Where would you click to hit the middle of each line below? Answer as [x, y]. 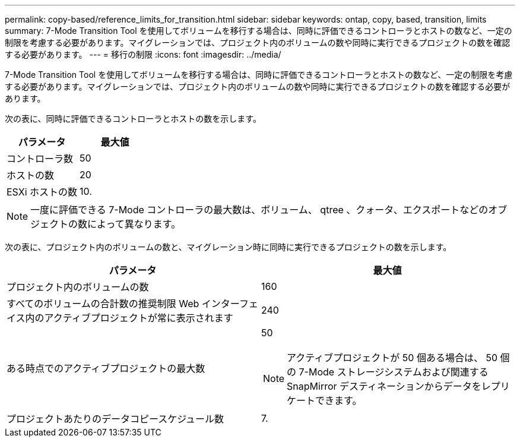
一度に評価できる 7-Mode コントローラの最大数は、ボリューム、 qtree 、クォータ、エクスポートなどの [259, 210]
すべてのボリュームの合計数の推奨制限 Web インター [123, 304]
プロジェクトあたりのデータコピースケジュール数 [115, 419]
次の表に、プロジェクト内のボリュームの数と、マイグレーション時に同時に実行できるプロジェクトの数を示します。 [228, 247]
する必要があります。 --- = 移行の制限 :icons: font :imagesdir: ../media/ [143, 54]
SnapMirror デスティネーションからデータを [384, 386]
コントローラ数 [40, 159]
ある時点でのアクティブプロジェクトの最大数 [106, 368]
